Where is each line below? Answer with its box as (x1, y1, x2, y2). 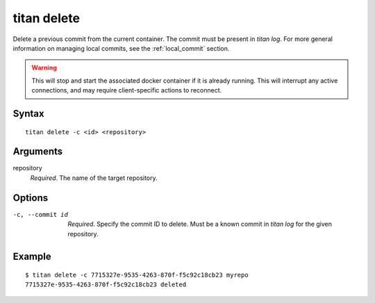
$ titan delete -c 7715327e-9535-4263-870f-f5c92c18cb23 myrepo (25, 271, 249, 279)
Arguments (12, 146, 63, 158)
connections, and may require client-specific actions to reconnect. (31, 86, 222, 95)
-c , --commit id (12, 211, 69, 218)
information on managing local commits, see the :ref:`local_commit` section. (12, 44, 230, 52)
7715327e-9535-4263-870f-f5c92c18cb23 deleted (25, 281, 187, 288)
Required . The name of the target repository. (30, 174, 158, 182)
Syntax (12, 108, 44, 120)
